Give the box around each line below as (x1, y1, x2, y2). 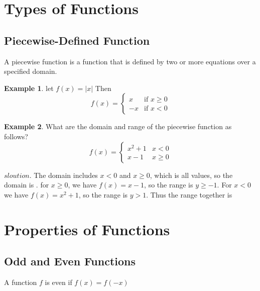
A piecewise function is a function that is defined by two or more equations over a (4, 56, 256, 66)
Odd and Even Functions (4, 253, 136, 269)
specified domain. (4, 66, 57, 76)
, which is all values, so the (150, 169, 233, 180)
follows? (4, 131, 28, 141)
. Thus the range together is (146, 189, 232, 200)
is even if (45, 276, 72, 287)
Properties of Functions (4, 219, 170, 239)
